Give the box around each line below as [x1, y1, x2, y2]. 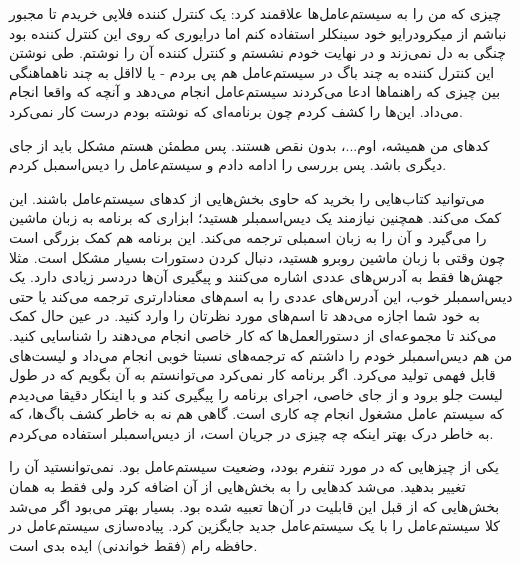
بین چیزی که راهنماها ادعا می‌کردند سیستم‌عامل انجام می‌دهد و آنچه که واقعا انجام [9, 81, 501, 102]
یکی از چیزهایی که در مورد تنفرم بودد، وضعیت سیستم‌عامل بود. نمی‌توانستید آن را [9, 456, 499, 477]
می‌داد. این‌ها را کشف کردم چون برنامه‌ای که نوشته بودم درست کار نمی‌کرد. [9, 100, 463, 121]
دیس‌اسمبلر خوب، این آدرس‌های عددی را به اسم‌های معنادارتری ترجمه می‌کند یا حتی [9, 285, 513, 306]
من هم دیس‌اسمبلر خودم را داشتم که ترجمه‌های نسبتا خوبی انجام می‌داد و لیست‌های [9, 344, 513, 365]
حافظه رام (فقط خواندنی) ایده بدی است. [9, 534, 258, 555]
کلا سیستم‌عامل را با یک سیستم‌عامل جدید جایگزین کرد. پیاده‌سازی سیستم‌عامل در [9, 515, 500, 536]
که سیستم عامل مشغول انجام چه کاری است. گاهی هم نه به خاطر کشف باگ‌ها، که [9, 403, 504, 424]
